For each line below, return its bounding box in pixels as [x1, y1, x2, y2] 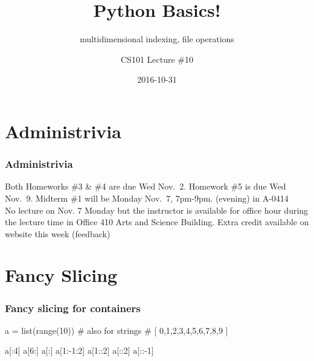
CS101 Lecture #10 [121, 53, 193, 65]
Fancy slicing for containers [5, 300, 141, 315]
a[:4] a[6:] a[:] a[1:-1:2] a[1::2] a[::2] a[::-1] [5, 344, 154, 357]
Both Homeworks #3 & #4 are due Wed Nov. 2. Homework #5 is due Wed [5, 180, 286, 193]
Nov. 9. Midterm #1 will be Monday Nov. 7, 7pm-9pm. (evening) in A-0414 [5, 191, 289, 204]
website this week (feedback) [5, 227, 111, 240]
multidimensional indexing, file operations [80, 33, 234, 45]
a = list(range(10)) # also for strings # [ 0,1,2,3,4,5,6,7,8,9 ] [5, 324, 228, 336]
